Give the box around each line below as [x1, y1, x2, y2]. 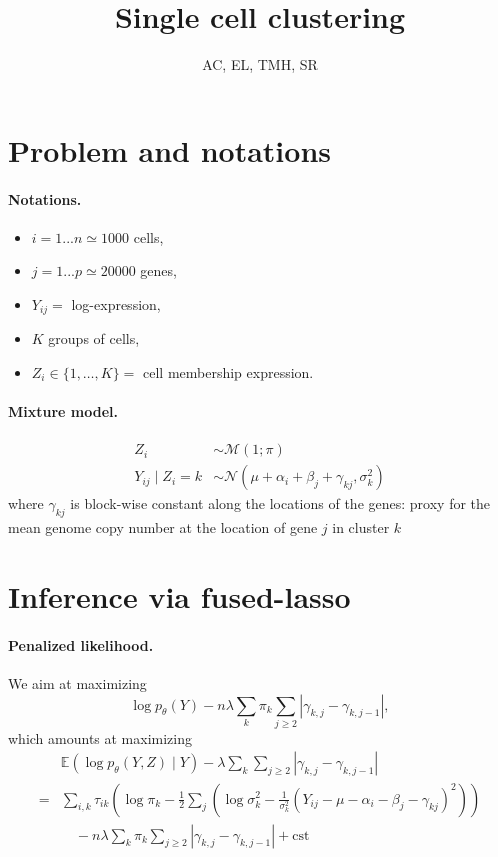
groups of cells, [48, 328, 140, 349]
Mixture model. [8, 401, 118, 422]
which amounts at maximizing [8, 727, 193, 748]
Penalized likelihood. [8, 634, 154, 655]
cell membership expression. [143, 361, 314, 382]
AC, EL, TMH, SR [202, 54, 318, 75]
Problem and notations [8, 129, 331, 170]
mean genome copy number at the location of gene [8, 517, 318, 538]
